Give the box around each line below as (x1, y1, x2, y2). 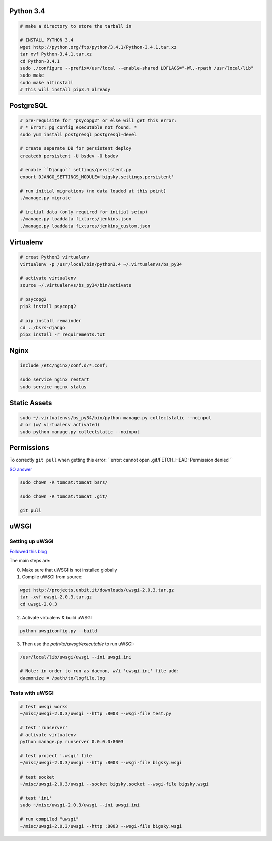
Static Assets (9, 398, 52, 407)
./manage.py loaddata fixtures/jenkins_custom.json (20, 223, 151, 229)
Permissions (9, 443, 50, 452)
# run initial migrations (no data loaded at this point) (20, 188, 166, 194)
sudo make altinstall (20, 80, 74, 85)
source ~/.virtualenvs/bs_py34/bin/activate (20, 282, 132, 288)
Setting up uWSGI (9, 538, 54, 545)
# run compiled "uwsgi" (20, 816, 79, 822)
